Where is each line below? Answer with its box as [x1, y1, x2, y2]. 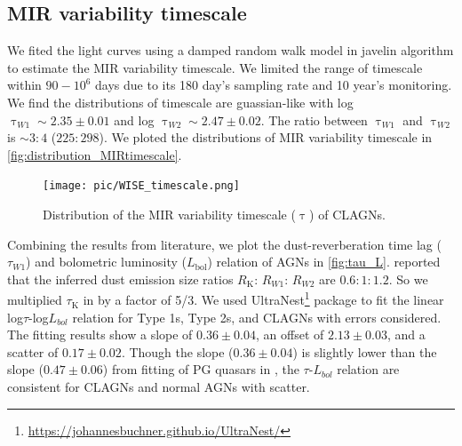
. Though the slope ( [121, 342, 234, 361]
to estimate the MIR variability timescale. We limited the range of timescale [7, 58, 423, 76]
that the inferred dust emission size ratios [7, 269, 234, 288]
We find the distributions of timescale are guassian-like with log [7, 92, 354, 111]
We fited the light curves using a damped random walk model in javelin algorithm [7, 41, 454, 60]
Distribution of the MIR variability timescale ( [43, 205, 296, 224]
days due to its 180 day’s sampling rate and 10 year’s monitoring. [95, 76, 452, 94]
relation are [337, 360, 400, 378]
